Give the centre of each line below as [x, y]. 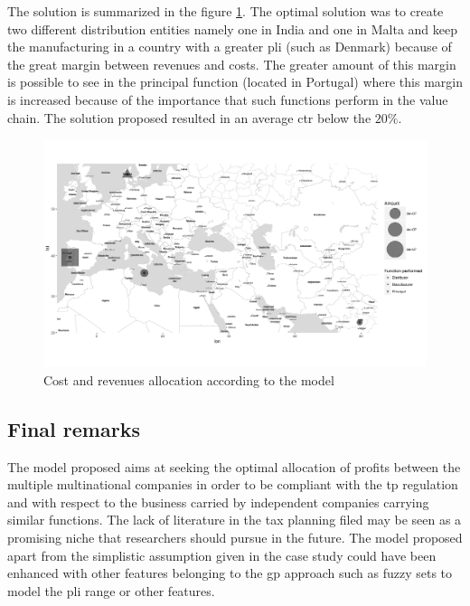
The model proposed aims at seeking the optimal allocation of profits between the [234, 466]
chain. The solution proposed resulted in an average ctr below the [189, 117]
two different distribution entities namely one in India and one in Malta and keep [233, 28]
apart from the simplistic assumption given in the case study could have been [222, 555]
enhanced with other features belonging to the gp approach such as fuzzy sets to [230, 573]
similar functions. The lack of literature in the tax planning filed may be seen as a [235, 520]
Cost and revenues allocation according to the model [189, 379]
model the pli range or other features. [111, 590]
